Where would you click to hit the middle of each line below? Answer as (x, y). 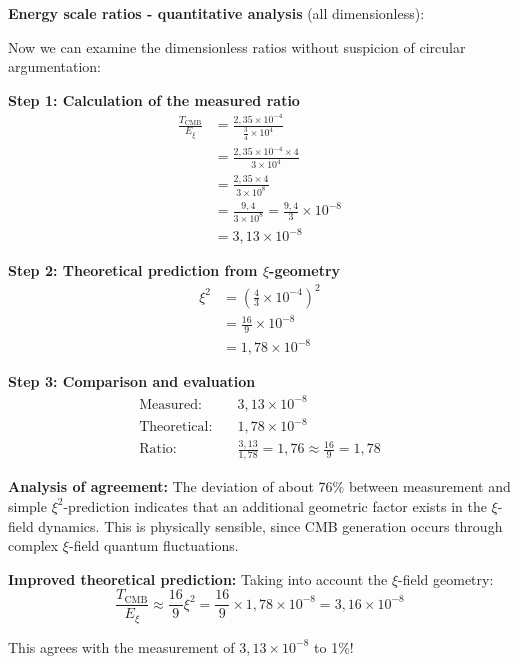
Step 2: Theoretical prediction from (133, 270)
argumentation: (55, 66)
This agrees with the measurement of (121, 646)
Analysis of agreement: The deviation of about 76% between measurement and (259, 486)
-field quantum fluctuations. (153, 545)
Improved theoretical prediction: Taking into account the (198, 578)
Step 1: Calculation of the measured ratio (154, 99)
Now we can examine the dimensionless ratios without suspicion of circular (237, 46)
